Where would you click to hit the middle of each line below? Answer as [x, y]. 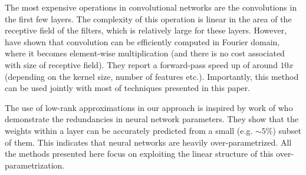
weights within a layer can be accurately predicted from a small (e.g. [129, 130]
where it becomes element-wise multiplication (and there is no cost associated [145, 53]
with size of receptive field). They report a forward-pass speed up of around [141, 64]
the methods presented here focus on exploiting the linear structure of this [139, 154]
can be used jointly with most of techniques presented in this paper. [128, 88]
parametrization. [35, 165]
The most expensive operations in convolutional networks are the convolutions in [151, 7]
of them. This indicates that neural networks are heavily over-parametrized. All [148, 142]
